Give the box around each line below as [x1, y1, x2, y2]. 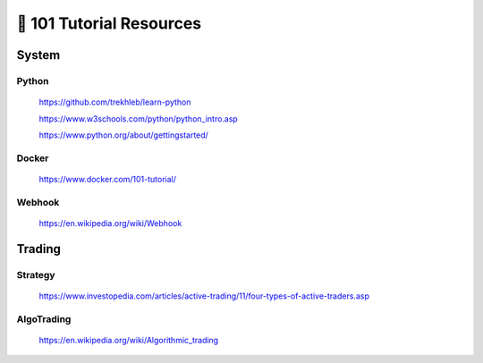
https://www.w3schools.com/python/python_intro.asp [38, 113, 239, 124]
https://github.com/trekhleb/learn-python [38, 97, 191, 107]
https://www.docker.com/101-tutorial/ [38, 173, 176, 184]
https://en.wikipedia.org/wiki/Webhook [38, 217, 182, 228]
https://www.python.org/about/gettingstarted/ [38, 130, 209, 140]
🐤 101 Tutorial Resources [16, 13, 202, 33]
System [16, 47, 61, 63]
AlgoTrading [16, 313, 72, 325]
